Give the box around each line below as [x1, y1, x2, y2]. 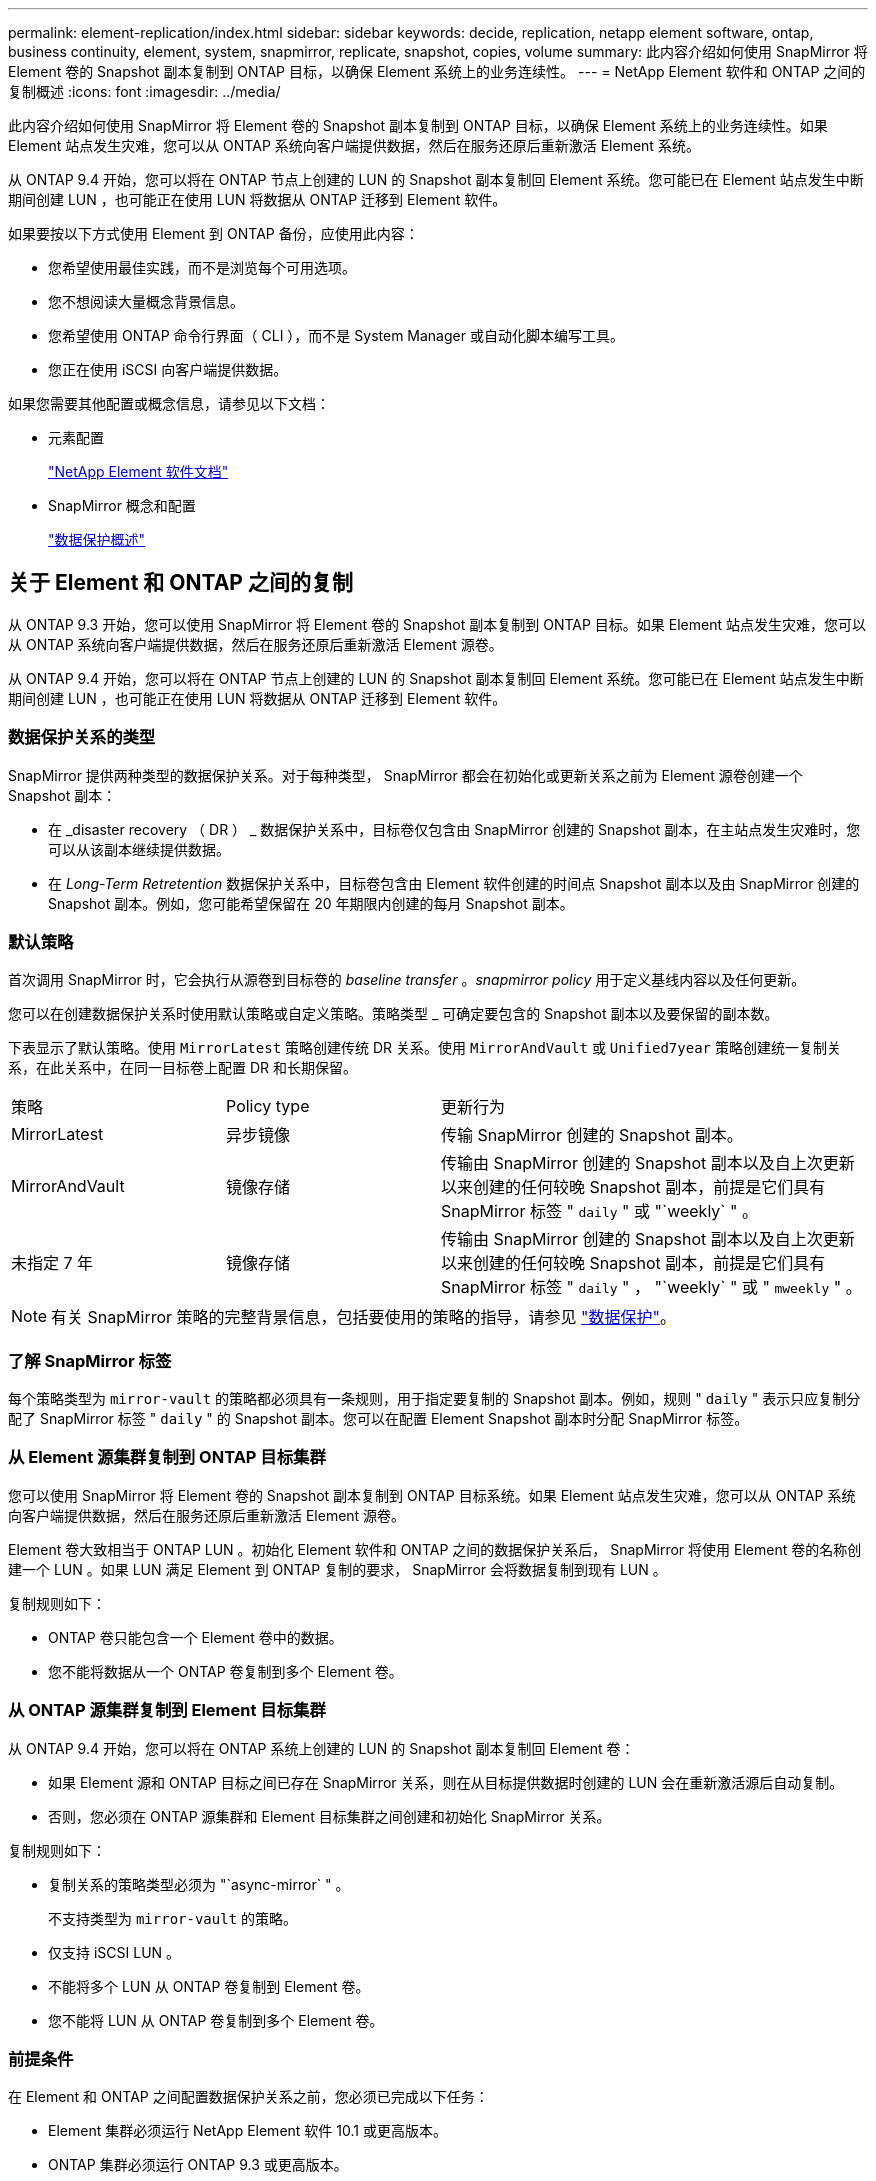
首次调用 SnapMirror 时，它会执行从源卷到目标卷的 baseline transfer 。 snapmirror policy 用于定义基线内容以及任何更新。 [8, 971, 806, 989]
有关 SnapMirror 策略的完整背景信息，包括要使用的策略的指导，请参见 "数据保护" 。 [51, 1307, 676, 1328]
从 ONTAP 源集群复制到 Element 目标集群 [8, 1700, 326, 1721]
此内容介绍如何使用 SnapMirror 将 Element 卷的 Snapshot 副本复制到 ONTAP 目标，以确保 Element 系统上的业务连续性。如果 [8, 117, 828, 134]
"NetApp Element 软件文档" [48, 463, 229, 480]
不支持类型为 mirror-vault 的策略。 [48, 1909, 298, 1927]
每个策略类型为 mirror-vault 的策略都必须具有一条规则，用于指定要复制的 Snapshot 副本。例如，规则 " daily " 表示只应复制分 [8, 1390, 861, 1408]
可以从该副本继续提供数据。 [48, 840, 230, 858]
